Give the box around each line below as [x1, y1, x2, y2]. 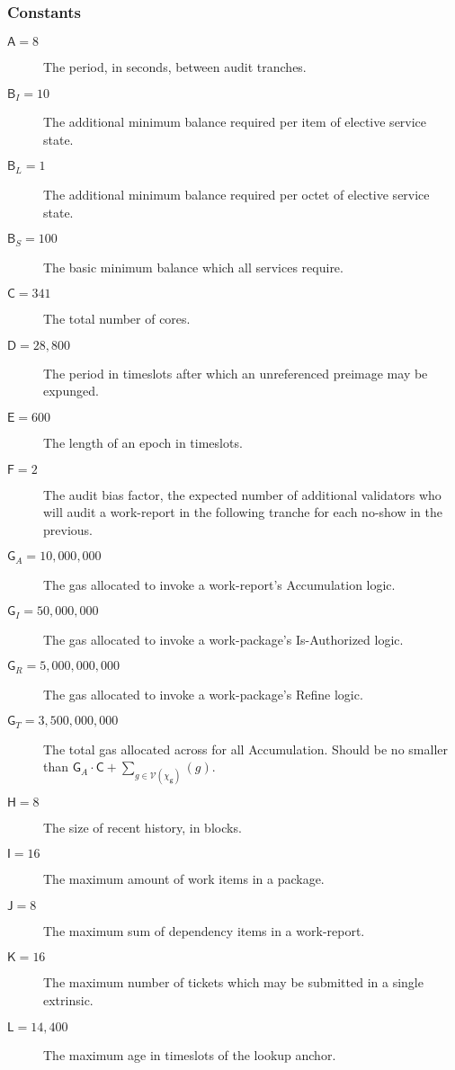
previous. [43, 520, 93, 539]
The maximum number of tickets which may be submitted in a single [43, 973, 424, 992]
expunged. [43, 381, 99, 400]
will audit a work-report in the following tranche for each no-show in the [43, 503, 443, 522]
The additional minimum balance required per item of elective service [43, 112, 427, 131]
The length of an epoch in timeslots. [43, 432, 243, 451]
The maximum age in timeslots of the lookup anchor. [43, 1045, 336, 1064]
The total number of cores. [43, 309, 191, 328]
